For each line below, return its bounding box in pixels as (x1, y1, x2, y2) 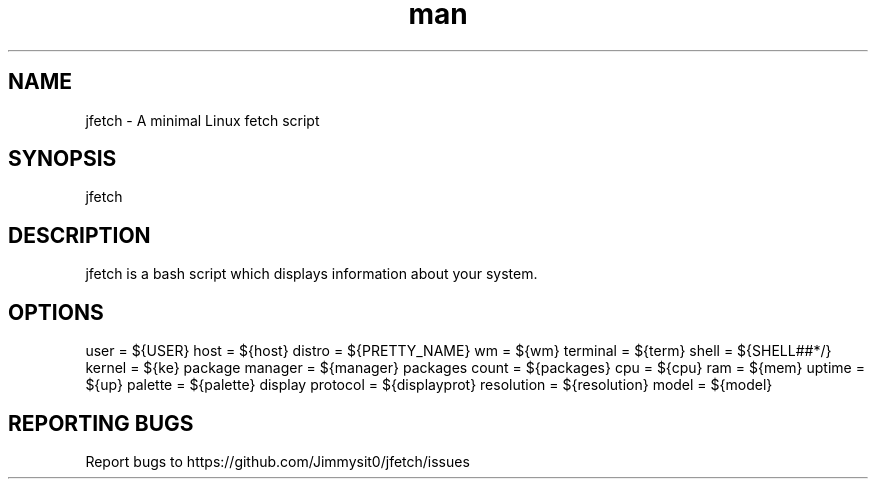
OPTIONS (8, 299, 104, 325)
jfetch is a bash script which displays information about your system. (85, 265, 538, 283)
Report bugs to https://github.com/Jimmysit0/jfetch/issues (85, 452, 470, 470)
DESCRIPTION (8, 222, 151, 248)
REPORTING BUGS (8, 410, 194, 436)
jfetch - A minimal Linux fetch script (85, 111, 320, 129)
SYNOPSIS (8, 146, 117, 172)
